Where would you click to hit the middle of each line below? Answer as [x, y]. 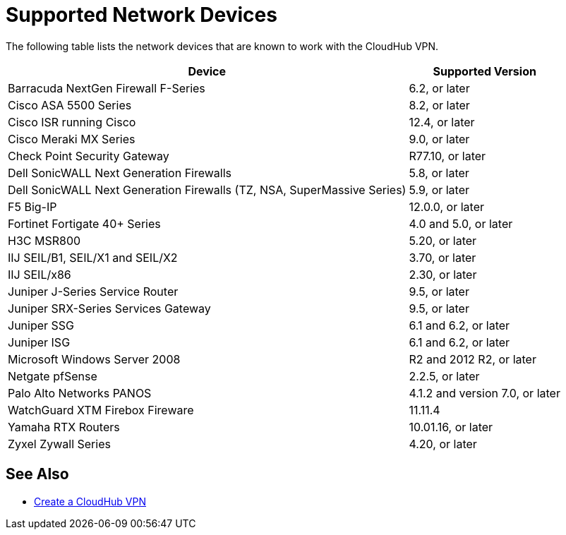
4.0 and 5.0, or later [461, 223]
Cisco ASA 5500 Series [70, 105]
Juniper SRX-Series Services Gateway [109, 308]
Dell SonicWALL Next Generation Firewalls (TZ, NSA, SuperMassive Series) [207, 190]
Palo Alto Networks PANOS [80, 393]
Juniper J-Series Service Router [93, 291]
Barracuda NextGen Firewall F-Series [107, 88]
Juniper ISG [39, 342]
